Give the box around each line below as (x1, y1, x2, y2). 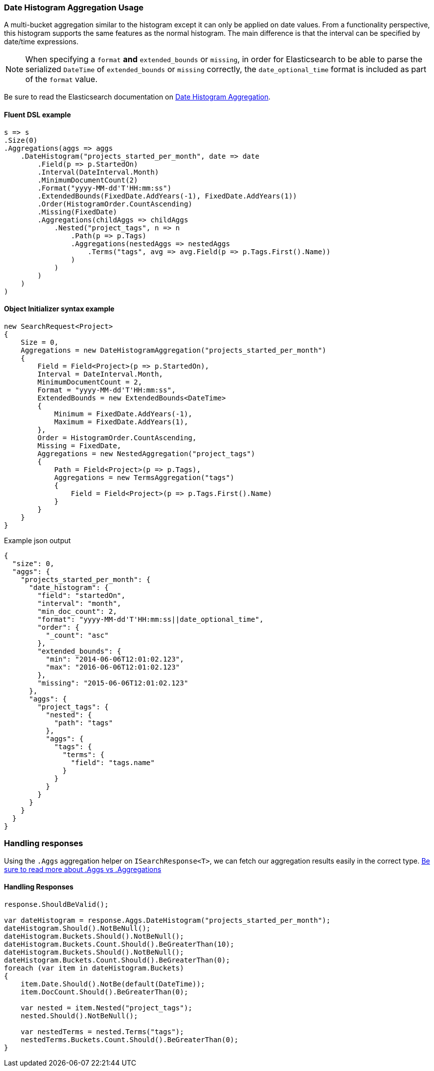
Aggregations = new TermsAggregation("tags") (54, 473, 234, 482)
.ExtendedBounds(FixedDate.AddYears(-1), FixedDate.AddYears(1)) (37, 192, 297, 200)
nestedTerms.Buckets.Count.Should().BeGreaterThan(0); (20, 1035, 239, 1044)
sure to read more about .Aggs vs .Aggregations (4, 865, 161, 874)
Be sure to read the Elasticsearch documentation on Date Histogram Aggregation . (4, 93, 271, 101)
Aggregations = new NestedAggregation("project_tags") (37, 449, 255, 458)
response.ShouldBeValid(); (4, 900, 109, 908)
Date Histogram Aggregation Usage (4, 2, 144, 12)
